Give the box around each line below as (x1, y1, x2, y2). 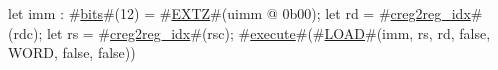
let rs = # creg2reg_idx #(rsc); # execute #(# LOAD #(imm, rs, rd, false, (46, 22, 491, 43)
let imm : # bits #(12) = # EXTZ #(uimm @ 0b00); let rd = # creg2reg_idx (8, 3, 471, 23)
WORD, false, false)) (8, 42, 136, 63)
